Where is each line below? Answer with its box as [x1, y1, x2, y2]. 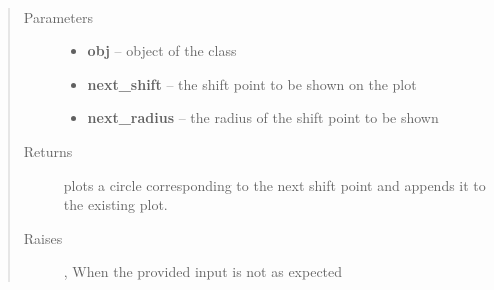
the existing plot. [63, 194, 168, 215]
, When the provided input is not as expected [63, 261, 343, 282]
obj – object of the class [87, 40, 237, 61]
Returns [23, 140, 73, 161]
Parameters [23, 6, 93, 27]
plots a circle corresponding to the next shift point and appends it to [63, 174, 486, 195]
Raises [23, 227, 63, 248]
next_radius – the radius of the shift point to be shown [87, 107, 439, 128]
